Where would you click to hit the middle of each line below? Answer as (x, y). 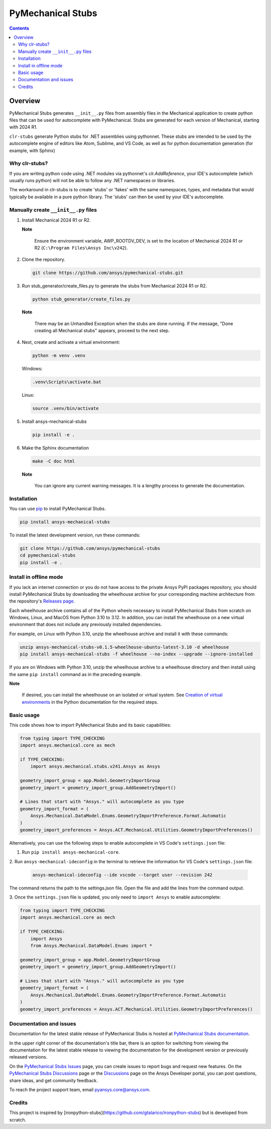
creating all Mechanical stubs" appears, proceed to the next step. (102, 331)
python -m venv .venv (59, 355)
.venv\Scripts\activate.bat (67, 382)
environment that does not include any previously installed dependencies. (86, 625)
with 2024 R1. (23, 127)
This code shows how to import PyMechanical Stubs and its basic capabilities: (90, 725)
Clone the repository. (43, 259)
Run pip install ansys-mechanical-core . (71, 852)
